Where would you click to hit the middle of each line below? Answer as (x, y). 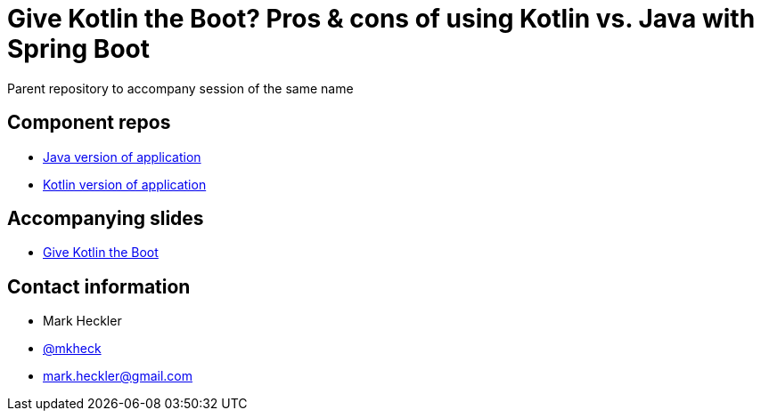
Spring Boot (78, 49)
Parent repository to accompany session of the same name (180, 88)
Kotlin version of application (125, 184)
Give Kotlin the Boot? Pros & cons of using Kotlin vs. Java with (381, 19)
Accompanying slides (106, 219)
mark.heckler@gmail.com (118, 376)
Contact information (99, 286)
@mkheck (72, 349)
